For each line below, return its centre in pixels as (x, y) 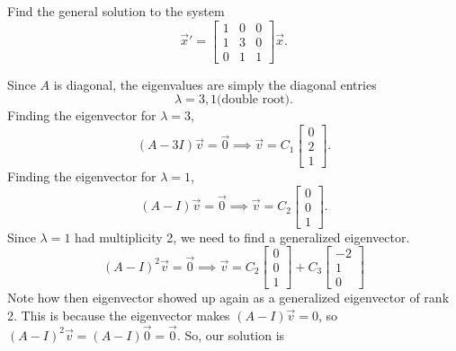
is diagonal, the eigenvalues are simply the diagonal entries (215, 84)
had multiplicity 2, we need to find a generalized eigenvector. (242, 237)
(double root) (254, 100)
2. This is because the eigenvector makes (119, 315)
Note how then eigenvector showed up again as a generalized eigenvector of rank (228, 298)
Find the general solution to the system (116, 11)
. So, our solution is (231, 334)
